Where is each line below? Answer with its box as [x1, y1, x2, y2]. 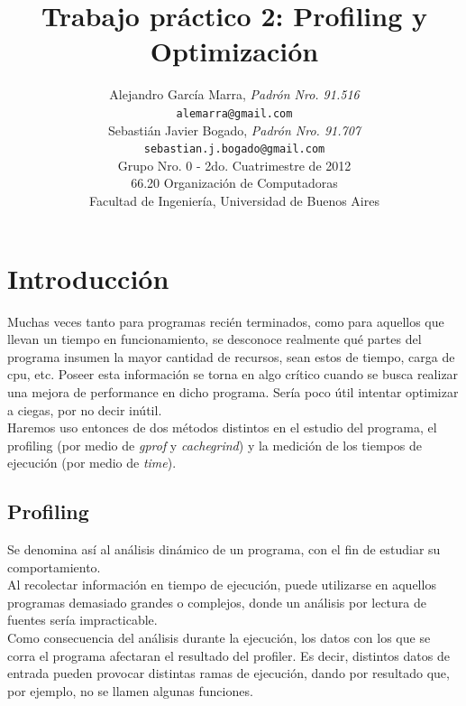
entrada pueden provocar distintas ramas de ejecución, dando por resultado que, [7, 664, 450, 683]
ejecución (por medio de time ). [7, 453, 177, 472]
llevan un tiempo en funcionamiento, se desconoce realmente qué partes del [7, 330, 422, 348]
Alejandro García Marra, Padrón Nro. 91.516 [109, 85, 360, 104]
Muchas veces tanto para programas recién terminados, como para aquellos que [7, 311, 444, 330]
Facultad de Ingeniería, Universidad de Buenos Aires [89, 191, 379, 209]
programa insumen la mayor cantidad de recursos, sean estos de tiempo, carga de [7, 347, 455, 366]
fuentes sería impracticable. [7, 610, 158, 629]
